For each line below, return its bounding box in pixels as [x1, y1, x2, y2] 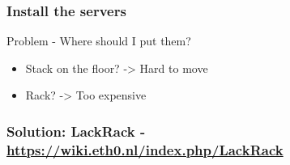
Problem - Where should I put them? [6, 32, 191, 49]
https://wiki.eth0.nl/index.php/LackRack [6, 139, 284, 159]
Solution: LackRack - [6, 121, 146, 141]
